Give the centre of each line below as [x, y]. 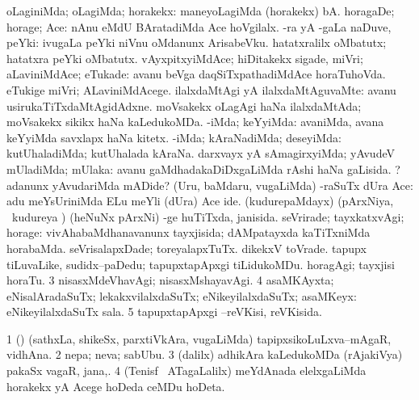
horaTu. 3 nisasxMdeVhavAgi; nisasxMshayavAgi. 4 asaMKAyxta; [170, 280]
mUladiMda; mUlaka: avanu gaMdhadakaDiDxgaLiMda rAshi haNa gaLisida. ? [203, 168]
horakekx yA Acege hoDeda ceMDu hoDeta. [116, 386]
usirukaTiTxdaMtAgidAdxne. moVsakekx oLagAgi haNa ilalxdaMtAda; [184, 105]
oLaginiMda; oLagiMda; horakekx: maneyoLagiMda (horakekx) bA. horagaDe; [201, 11]
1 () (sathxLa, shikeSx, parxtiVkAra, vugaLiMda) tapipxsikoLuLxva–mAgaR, [199, 338]
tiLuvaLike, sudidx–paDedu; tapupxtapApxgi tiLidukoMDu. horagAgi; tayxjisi [201, 264]
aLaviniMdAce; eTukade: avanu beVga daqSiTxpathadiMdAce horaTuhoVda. [196, 74]
